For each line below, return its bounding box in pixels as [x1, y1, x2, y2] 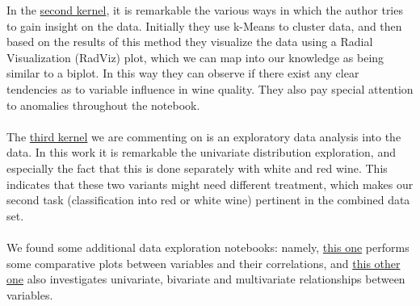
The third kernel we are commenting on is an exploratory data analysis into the [6, 128, 401, 145]
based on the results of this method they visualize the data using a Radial [6, 33, 373, 50]
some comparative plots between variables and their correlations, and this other [6, 254, 401, 271]
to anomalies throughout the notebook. [6, 96, 200, 113]
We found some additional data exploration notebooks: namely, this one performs [6, 238, 409, 255]
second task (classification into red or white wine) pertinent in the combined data [6, 191, 410, 208]
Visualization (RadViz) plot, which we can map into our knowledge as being [6, 48, 384, 65]
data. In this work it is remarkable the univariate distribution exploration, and [6, 144, 396, 161]
